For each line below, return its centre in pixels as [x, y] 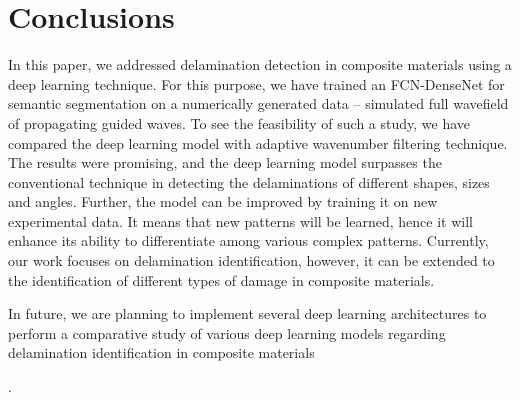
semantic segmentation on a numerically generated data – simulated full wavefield [258, 103]
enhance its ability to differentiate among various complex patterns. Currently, [248, 240]
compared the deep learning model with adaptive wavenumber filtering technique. [258, 142]
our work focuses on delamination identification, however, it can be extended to [251, 260]
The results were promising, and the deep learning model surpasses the [225, 162]
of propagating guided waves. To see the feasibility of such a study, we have [239, 122]
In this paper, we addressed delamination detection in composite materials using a [260, 64]
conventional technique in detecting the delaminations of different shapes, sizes [249, 181]
